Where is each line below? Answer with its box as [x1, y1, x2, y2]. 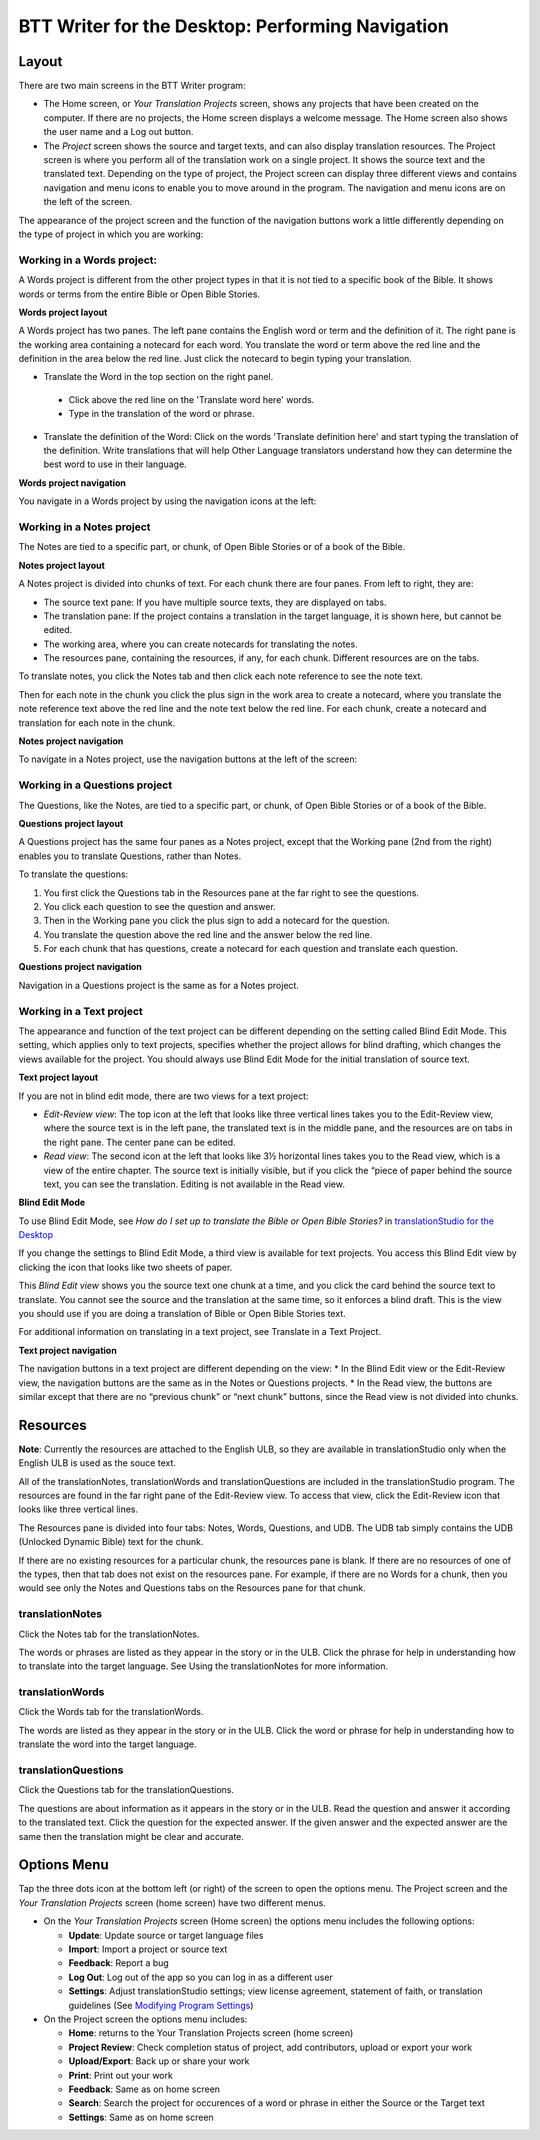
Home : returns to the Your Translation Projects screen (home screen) [68, 2027, 354, 2039]
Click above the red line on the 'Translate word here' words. [68, 393, 315, 405]
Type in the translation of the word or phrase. [68, 408, 255, 420]
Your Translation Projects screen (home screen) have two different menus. [18, 1896, 327, 1909]
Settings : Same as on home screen [68, 2111, 214, 2123]
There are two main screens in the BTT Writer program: [18, 80, 246, 92]
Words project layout [18, 306, 108, 318]
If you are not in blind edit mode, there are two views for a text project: [18, 1090, 309, 1102]
